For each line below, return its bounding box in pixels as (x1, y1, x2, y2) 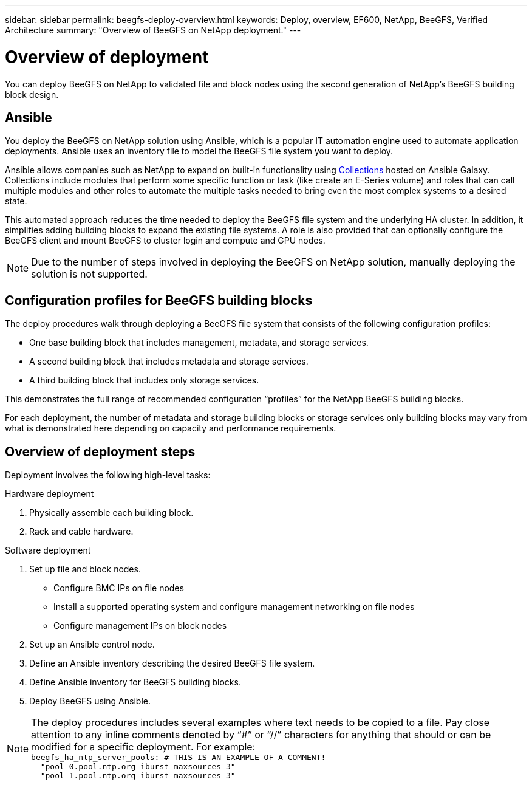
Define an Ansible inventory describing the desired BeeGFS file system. (29, 658, 315, 669)
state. (5, 196, 27, 207)
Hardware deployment (5, 488, 94, 499)
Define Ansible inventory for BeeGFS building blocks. (29, 677, 241, 688)
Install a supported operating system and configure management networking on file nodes (53, 602, 415, 612)
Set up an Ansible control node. (29, 639, 155, 650)
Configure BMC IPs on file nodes (53, 583, 184, 594)
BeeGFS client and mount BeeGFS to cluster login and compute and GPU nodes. (5, 235, 326, 246)
